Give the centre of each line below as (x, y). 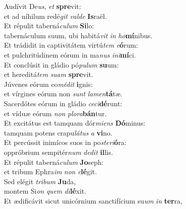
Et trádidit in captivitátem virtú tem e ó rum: (71, 45)
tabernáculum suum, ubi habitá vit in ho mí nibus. (78, 35)
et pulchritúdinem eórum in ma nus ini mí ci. (70, 54)
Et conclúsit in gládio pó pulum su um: (62, 64)
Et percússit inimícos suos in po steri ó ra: (65, 142)
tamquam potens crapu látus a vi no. (58, 132)
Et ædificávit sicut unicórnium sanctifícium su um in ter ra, (93, 200)
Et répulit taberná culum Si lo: (49, 26)
